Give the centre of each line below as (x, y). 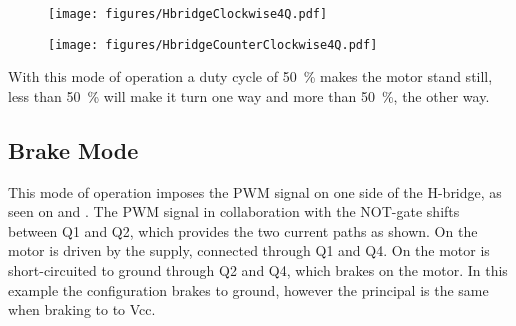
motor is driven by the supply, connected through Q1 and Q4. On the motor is (249, 250)
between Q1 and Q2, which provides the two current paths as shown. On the (243, 230)
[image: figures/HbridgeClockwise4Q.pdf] (188, 14)
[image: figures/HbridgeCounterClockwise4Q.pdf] (213, 44)
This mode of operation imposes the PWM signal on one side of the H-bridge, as (255, 191)
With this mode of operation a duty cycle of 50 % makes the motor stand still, (250, 76)
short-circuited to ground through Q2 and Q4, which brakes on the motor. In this (258, 270)
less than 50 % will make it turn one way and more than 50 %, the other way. (249, 95)
